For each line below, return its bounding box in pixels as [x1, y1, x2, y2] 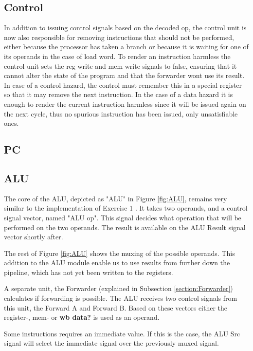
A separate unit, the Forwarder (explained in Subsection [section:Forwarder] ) [4, 283, 233, 293]
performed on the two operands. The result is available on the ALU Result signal [4, 222, 246, 232]
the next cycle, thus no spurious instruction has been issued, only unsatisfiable [4, 108, 238, 118]
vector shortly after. [4, 232, 63, 242]
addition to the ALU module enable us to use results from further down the [4, 257, 230, 268]
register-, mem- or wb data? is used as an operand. [4, 312, 160, 322]
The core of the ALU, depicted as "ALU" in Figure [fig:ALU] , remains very [4, 193, 227, 203]
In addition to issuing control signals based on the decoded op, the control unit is [4, 22, 247, 33]
